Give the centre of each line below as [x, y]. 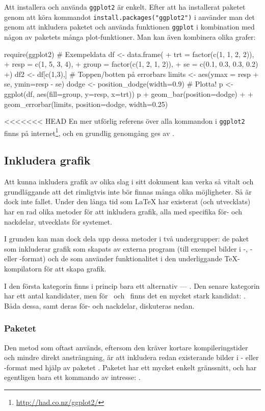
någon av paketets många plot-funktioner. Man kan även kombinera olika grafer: [130, 36]
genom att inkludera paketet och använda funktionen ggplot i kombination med [129, 27]
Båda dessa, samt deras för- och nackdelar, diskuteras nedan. [99, 305]
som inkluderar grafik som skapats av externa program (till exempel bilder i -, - [128, 248]
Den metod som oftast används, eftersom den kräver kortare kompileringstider [126, 347]
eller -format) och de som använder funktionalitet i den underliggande [113, 258]
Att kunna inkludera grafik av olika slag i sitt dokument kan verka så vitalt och [129, 182]
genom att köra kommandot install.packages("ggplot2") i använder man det [130, 17]
